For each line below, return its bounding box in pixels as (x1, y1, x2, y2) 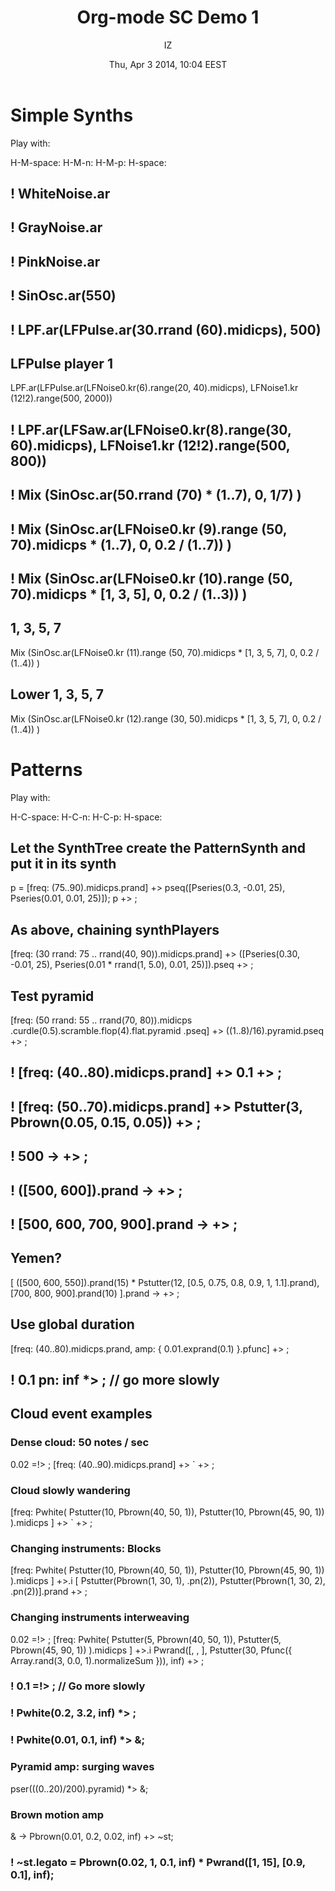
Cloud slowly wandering (10, 1483, 131, 1497)
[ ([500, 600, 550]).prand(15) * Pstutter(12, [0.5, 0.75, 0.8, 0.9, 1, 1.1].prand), (10, 1276, 320, 1288)
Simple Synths (10, 104, 134, 126)
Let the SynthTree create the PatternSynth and (10, 839, 307, 856)
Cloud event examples (10, 1406, 153, 1423)
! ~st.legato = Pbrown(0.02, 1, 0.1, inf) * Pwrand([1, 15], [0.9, (10, 1855, 306, 1869)
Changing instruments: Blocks (10, 1541, 162, 1555)
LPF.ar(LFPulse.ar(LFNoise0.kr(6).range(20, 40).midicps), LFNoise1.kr (10, 382, 299, 394)
